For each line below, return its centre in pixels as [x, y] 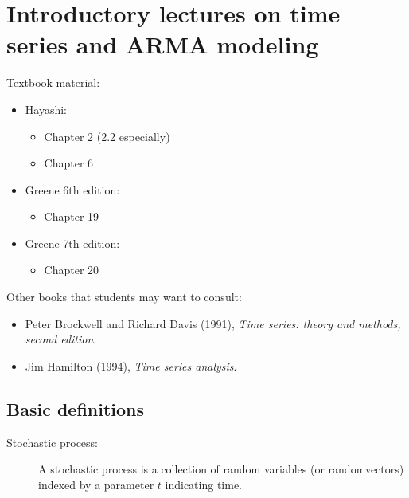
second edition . [61, 339]
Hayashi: [46, 109]
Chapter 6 [69, 163]
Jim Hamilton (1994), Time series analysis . [131, 365]
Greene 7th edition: [72, 243]
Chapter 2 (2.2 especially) [107, 136]
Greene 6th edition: [72, 189]
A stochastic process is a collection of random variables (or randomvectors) [221, 469]
